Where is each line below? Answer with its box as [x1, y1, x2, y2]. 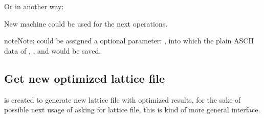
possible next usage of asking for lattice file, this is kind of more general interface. [4, 104, 260, 115]
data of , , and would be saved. [4, 45, 101, 56]
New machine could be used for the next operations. [4, 18, 168, 29]
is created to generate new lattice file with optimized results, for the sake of [4, 94, 241, 105]
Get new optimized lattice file [4, 70, 165, 86]
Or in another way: [4, 1, 64, 11]
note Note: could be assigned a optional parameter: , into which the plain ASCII [4, 35, 254, 46]
